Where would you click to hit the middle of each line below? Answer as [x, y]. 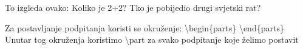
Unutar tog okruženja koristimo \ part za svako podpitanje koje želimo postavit [152, 39]
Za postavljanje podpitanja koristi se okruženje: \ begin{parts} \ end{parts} [145, 27]
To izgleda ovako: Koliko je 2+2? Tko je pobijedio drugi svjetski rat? [133, 7]
